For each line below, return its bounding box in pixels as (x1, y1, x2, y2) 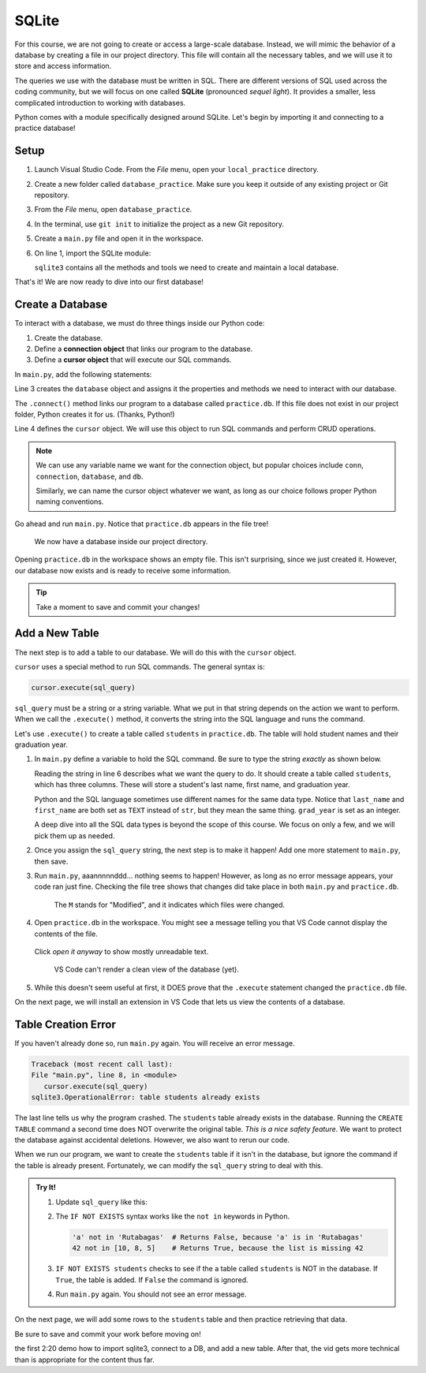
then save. (34, 856, 69, 866)
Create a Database (14, 298, 108, 312)
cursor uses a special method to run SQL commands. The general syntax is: (14, 662, 265, 671)
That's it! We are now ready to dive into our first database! (14, 277, 204, 287)
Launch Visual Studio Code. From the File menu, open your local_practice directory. (34, 165, 319, 174)
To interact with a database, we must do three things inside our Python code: (14, 319, 265, 328)
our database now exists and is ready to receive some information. (14, 565, 232, 575)
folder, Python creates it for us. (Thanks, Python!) (14, 409, 175, 419)
